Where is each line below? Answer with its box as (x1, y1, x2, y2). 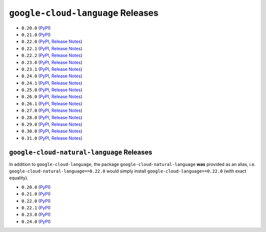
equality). (9, 175, 29, 181)
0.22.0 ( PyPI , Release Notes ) (21, 38, 83, 44)
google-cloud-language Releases (9, 7, 159, 18)
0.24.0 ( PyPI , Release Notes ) (21, 73, 83, 79)
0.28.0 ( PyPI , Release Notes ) (21, 114, 83, 120)
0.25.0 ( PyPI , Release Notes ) (21, 87, 83, 93)
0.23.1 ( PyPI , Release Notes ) (21, 66, 83, 72)
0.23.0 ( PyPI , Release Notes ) (21, 59, 83, 65)
